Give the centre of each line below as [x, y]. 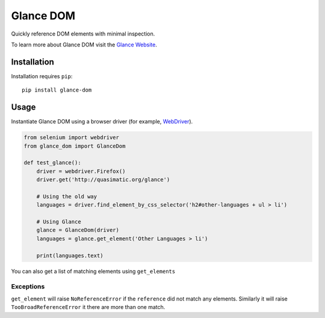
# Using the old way [67, 196]
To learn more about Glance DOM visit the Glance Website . [84, 45]
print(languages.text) [70, 255]
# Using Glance [59, 222]
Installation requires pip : [42, 76]
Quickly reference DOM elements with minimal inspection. [83, 34]
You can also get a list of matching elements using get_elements [93, 271]
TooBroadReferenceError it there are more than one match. [88, 307]
